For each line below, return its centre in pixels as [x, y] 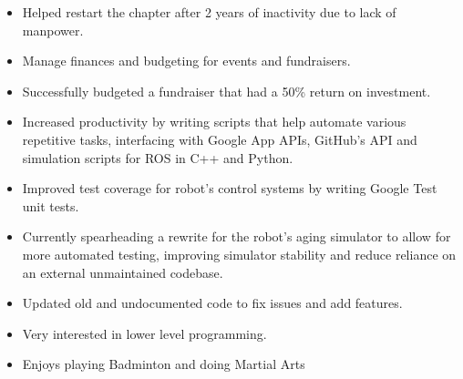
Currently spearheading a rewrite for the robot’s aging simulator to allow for [237, 236]
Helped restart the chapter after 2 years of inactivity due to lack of [209, 12]
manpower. [53, 30]
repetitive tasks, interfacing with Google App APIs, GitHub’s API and [220, 139]
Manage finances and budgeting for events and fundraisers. [186, 61]
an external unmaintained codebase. [123, 272]
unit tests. [51, 205]
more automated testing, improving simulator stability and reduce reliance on [239, 254]
